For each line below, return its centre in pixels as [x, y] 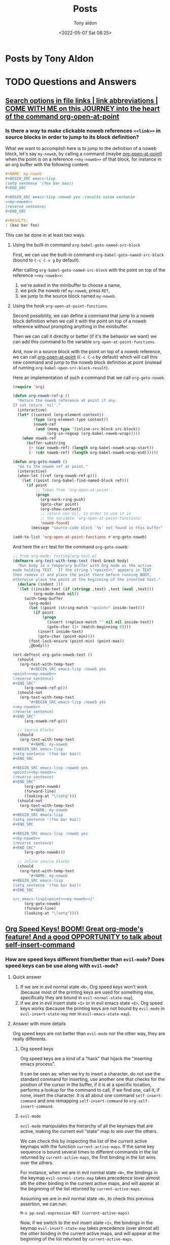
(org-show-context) [60, 509]
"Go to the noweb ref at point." [53, 466]
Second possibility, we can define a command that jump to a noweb [83, 315]
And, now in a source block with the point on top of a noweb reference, [87, 352]
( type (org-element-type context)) [71, 420]
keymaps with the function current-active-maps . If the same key [87, 1146]
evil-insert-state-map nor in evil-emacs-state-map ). [75, 1013]
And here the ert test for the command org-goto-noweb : [70, 547]
